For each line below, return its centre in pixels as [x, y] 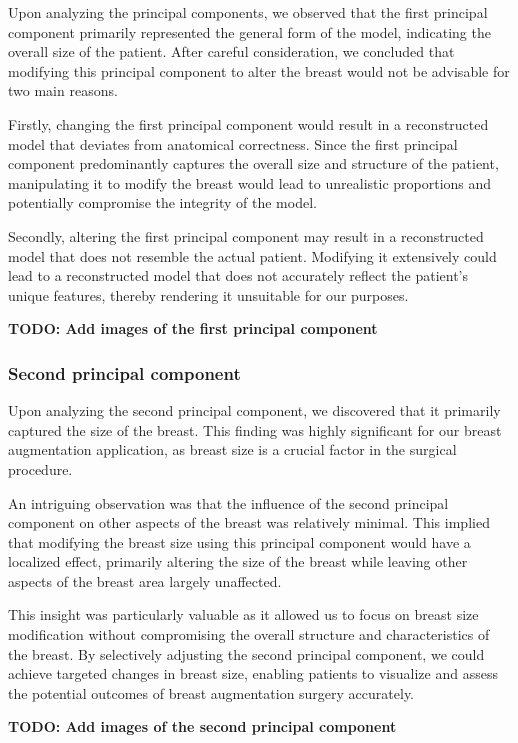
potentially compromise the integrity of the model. [162, 202]
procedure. [40, 468]
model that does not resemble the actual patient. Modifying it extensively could [252, 255]
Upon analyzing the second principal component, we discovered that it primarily [254, 410]
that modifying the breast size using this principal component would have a [239, 541]
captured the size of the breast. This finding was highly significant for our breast [255, 429]
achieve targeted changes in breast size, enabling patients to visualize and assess [253, 673]
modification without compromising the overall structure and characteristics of [249, 634]
